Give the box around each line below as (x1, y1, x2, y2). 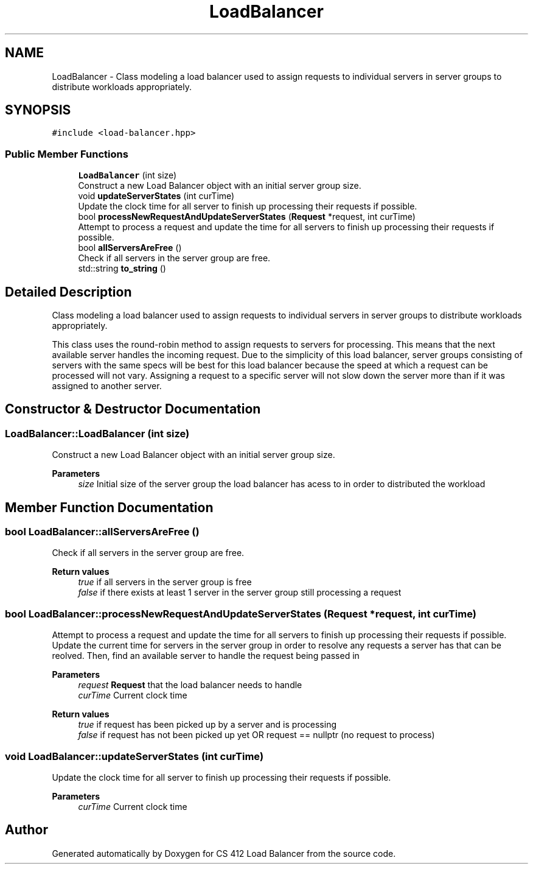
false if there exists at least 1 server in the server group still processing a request (78, 587, 402, 598)
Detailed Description (5, 284, 132, 300)
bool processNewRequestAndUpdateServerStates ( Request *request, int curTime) (78, 211, 416, 222)
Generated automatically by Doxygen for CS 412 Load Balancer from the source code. (52, 848, 396, 859)
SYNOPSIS (5, 102, 71, 118)
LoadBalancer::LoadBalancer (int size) (5, 427, 190, 440)
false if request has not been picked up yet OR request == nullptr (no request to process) (78, 730, 435, 741)
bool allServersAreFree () (78, 242, 182, 253)
